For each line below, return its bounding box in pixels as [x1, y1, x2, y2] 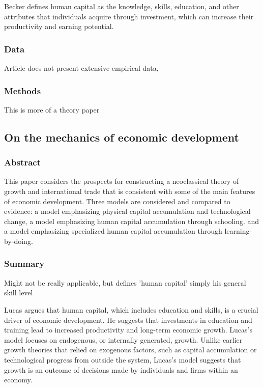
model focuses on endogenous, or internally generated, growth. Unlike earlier [4, 334, 243, 345]
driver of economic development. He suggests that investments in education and [4, 314, 252, 325]
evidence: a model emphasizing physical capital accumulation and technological [4, 206, 251, 216]
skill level [4, 287, 33, 298]
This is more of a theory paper [4, 104, 100, 115]
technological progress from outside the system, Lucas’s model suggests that [4, 354, 241, 365]
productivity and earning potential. [4, 21, 114, 32]
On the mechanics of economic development [4, 129, 239, 145]
